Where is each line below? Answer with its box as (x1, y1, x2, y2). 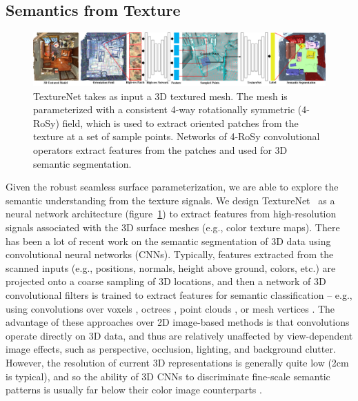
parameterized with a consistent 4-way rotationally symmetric (33, 102, 295, 117)
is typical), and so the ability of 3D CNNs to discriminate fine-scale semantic (6, 369, 330, 383)
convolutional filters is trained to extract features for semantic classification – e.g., (6, 287, 352, 302)
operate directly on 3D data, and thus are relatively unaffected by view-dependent (6, 328, 353, 342)
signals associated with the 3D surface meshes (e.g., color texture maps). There (6, 219, 340, 234)
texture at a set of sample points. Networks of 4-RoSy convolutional (33, 129, 320, 144)
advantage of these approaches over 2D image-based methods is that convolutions (6, 315, 350, 329)
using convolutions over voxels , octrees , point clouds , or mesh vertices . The (6, 301, 335, 315)
